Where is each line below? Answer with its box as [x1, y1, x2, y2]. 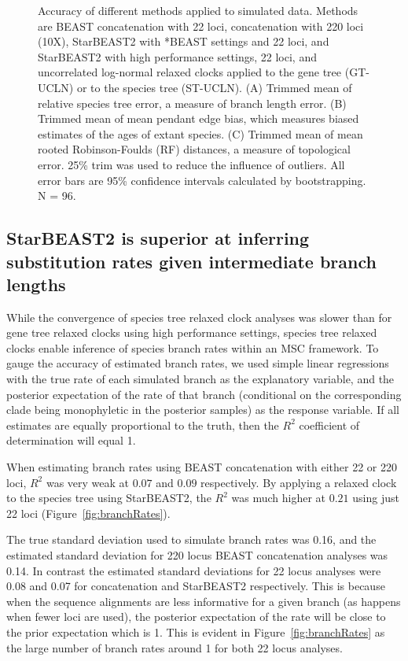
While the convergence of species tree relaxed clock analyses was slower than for [6, 308, 392, 325]
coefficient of [299, 416, 360, 433]
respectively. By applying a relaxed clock [200, 474, 397, 490]
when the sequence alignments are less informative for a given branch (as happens [6, 593, 401, 609]
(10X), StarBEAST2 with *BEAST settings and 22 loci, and [38, 33, 329, 50]
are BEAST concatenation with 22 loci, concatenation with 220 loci [38, 17, 364, 34]
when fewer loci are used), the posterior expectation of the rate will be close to [6, 608, 386, 625]
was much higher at [231, 489, 325, 506]
